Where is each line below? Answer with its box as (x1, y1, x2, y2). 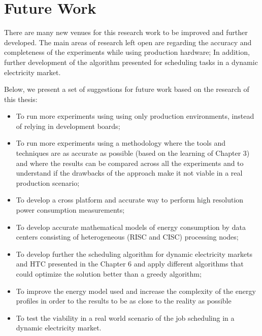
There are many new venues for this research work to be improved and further (4, 27, 248, 38)
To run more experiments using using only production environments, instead (16, 111, 254, 121)
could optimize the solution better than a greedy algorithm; (16, 268, 202, 279)
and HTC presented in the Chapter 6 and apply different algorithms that (16, 258, 244, 269)
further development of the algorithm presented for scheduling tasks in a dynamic (4, 56, 258, 67)
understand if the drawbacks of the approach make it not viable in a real (16, 167, 243, 178)
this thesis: (4, 93, 38, 104)
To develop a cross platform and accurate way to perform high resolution (16, 194, 244, 205)
